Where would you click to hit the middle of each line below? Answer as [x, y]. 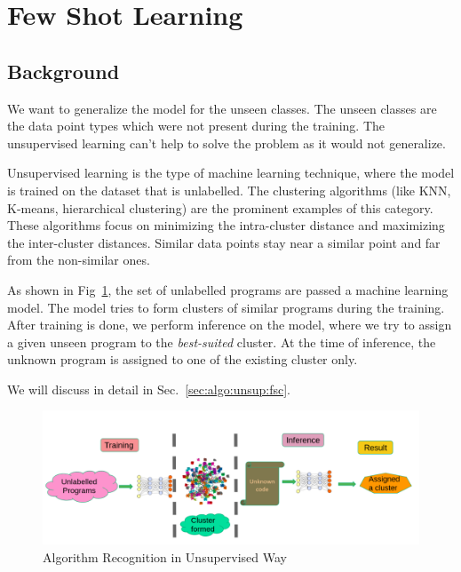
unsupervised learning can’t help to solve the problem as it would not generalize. [227, 143]
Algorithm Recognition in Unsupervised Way [165, 556]
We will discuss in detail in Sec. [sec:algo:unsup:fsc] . [149, 389]
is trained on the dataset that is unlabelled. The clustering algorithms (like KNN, [229, 190]
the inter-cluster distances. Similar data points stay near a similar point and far [224, 242]
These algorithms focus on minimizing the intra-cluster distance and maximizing [226, 225]
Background [64, 71]
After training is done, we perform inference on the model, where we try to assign [230, 325]
